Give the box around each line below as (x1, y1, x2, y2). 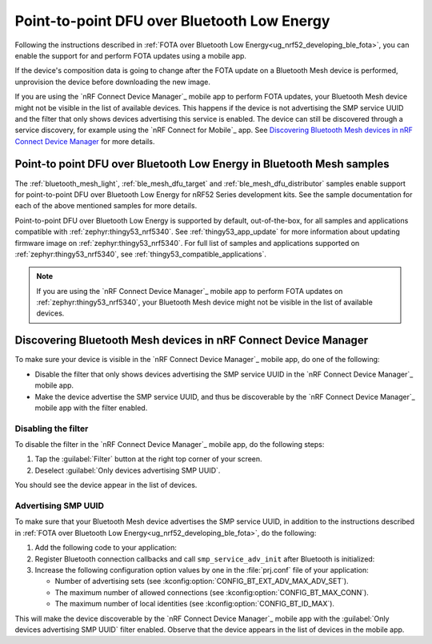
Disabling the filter (14, 423, 89, 434)
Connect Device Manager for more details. (14, 136, 155, 146)
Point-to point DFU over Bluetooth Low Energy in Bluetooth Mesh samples (14, 157, 390, 171)
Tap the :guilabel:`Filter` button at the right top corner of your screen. (34, 454, 263, 464)
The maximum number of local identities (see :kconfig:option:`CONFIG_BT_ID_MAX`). (54, 599, 335, 609)
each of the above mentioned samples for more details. (14, 201, 198, 211)
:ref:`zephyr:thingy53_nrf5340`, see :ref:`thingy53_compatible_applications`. (14, 249, 267, 259)
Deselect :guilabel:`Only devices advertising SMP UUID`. (34, 465, 221, 475)
